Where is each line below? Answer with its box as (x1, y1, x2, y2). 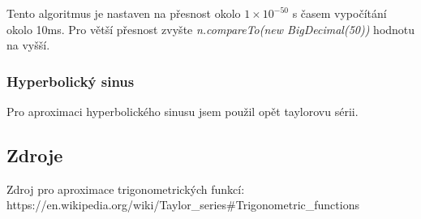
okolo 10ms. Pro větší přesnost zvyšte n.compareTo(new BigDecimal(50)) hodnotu (6, 20, 415, 37)
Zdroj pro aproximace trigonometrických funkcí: (6, 180, 245, 197)
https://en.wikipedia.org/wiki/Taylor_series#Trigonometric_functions (6, 196, 359, 213)
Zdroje (6, 142, 63, 167)
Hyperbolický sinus (6, 71, 135, 91)
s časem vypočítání (292, 5, 387, 21)
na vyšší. (6, 36, 50, 54)
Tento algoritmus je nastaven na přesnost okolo (6, 5, 241, 21)
